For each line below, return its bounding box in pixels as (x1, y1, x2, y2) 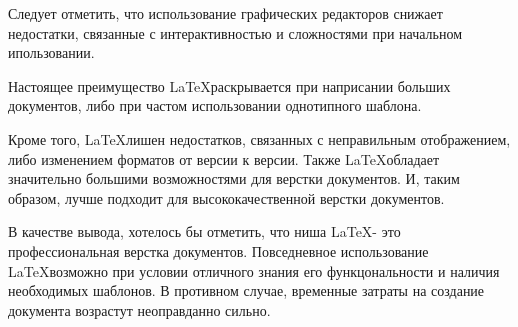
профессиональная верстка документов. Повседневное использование (8, 240, 429, 261)
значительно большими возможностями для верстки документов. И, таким (8, 168, 460, 189)
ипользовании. (8, 42, 95, 63)
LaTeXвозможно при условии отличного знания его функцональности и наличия (8, 260, 500, 281)
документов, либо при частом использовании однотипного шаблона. (8, 95, 422, 116)
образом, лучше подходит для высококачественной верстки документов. (8, 187, 445, 208)
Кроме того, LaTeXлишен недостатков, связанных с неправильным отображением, (8, 128, 511, 149)
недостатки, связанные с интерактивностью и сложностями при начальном (8, 22, 463, 43)
